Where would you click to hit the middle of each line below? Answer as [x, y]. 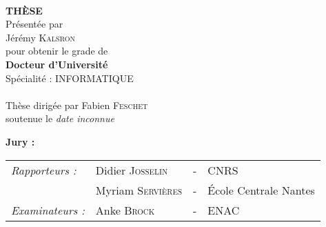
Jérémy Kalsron [41, 37]
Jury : [20, 141]
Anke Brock [125, 210]
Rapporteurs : [44, 170]
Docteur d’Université [57, 64]
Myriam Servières [139, 190]
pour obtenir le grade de [57, 51]
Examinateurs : [48, 210]
